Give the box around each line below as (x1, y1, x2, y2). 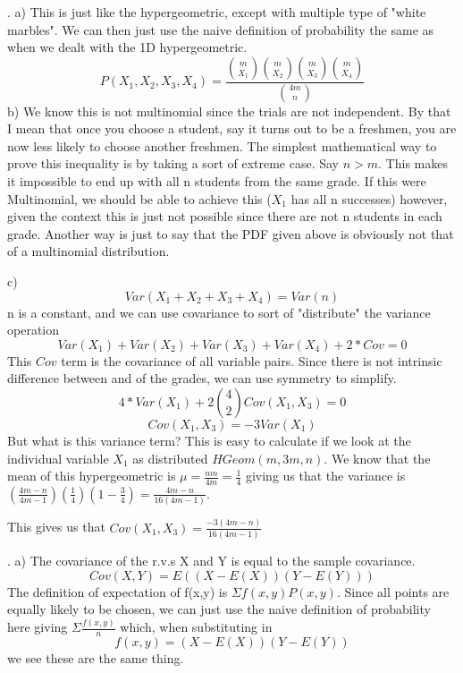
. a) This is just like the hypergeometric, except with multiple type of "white (7, 3, 426, 21)
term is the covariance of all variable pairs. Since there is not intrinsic (61, 351, 442, 370)
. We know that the (324, 448, 431, 467)
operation (7, 320, 60, 339)
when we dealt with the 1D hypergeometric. (7, 38, 248, 56)
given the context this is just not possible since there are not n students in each (7, 207, 442, 226)
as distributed (132, 448, 208, 467)
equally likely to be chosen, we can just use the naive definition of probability (7, 600, 431, 618)
